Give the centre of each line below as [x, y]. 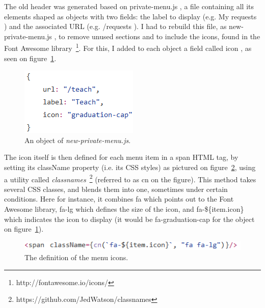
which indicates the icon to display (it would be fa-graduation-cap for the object [129, 219]
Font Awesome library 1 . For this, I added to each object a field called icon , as [128, 47]
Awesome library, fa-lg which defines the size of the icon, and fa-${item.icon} [124, 209]
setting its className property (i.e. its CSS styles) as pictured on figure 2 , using [130, 167]
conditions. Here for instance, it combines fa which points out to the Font [119, 199]
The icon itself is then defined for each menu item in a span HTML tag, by [121, 157]
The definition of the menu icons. [76, 257]
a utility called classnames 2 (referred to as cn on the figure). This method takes [130, 178]
